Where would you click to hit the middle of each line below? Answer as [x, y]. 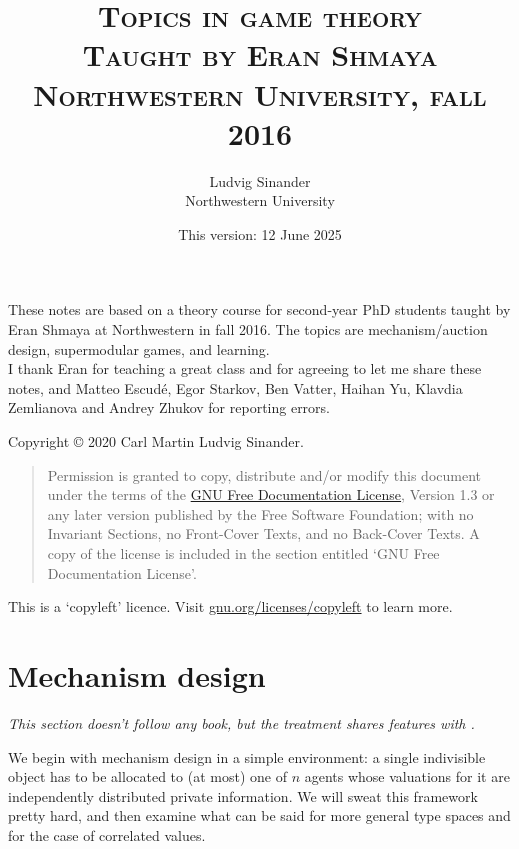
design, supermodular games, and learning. [139, 348]
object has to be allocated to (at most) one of [147, 776]
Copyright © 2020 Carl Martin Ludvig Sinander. [156, 441]
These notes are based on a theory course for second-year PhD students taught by [259, 309]
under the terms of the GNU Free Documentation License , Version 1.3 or [271, 494]
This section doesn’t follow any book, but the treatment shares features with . [241, 722]
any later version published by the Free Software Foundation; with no [260, 513]
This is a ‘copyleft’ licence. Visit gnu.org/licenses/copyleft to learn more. [230, 606]
